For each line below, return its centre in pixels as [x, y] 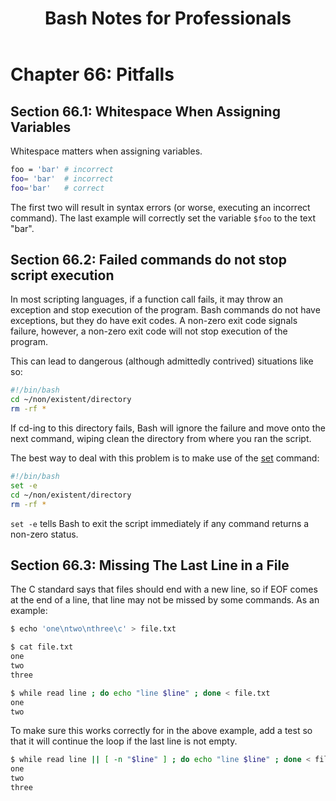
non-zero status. [44, 534]
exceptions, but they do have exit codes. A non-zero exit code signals [154, 321]
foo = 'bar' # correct [57, 188]
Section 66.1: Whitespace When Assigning [145, 111]
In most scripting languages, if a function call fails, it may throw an [146, 299]
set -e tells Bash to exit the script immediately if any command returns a [160, 523]
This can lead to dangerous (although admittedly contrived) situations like [162, 361]
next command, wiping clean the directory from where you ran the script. [161, 439]
